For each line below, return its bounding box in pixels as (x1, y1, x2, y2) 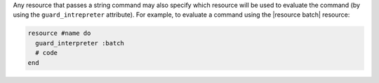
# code (35, 49, 58, 57)
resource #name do (27, 29, 91, 38)
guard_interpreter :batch (35, 39, 124, 47)
